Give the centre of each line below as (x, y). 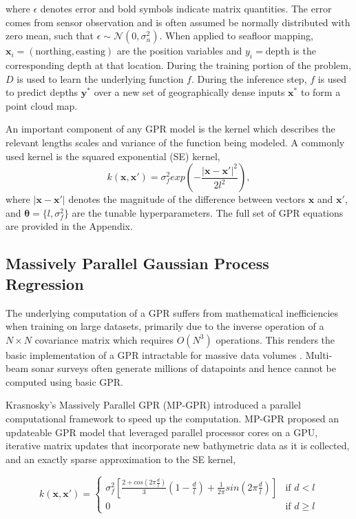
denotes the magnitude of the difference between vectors (187, 199)
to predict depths (42, 92)
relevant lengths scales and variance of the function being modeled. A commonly (175, 142)
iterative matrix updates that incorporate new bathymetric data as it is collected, (178, 445)
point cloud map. (42, 105)
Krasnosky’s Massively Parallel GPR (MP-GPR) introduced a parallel (153, 405)
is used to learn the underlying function (100, 78)
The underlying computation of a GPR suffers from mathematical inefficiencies (172, 312)
